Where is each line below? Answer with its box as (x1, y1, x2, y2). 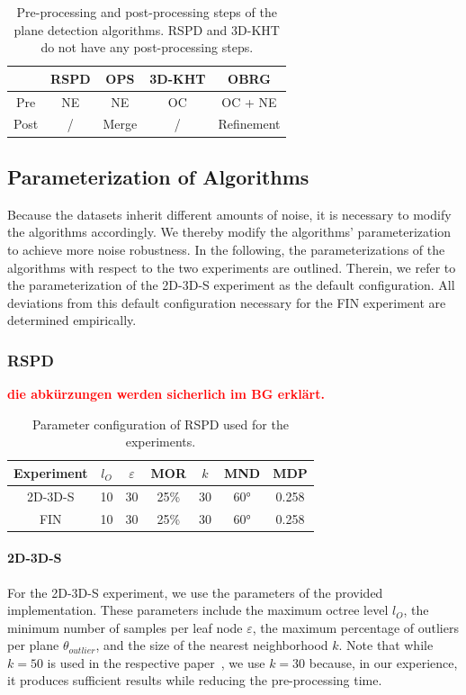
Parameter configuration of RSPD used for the (31, 414, 289, 433)
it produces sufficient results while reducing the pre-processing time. (7, 671, 382, 690)
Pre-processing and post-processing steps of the (16, 3, 277, 21)
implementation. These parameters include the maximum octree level (7, 600, 389, 619)
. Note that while (338, 636, 434, 654)
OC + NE (221, 92, 277, 111)
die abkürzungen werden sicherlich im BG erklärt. (7, 384, 325, 403)
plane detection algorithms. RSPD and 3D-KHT (13, 20, 280, 39)
